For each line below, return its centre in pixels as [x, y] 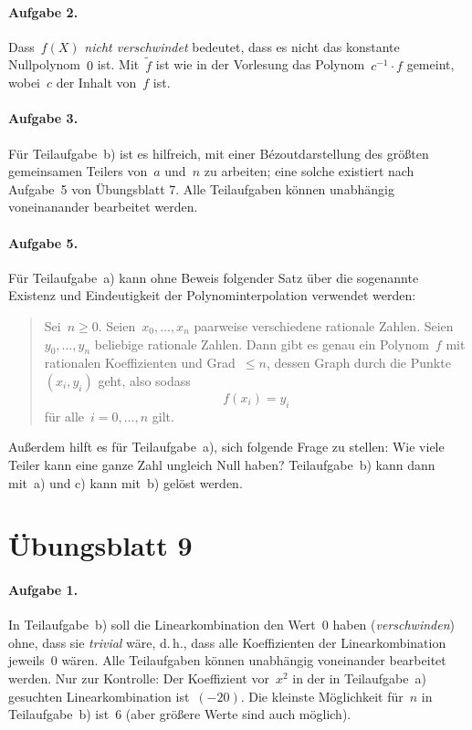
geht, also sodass [144, 380]
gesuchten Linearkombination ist [99, 696]
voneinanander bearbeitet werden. [103, 207]
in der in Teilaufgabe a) [359, 678]
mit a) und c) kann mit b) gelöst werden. [126, 482]
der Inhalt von [96, 83]
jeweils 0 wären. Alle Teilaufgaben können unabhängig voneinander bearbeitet [227, 660]
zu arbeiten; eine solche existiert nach [309, 171]
